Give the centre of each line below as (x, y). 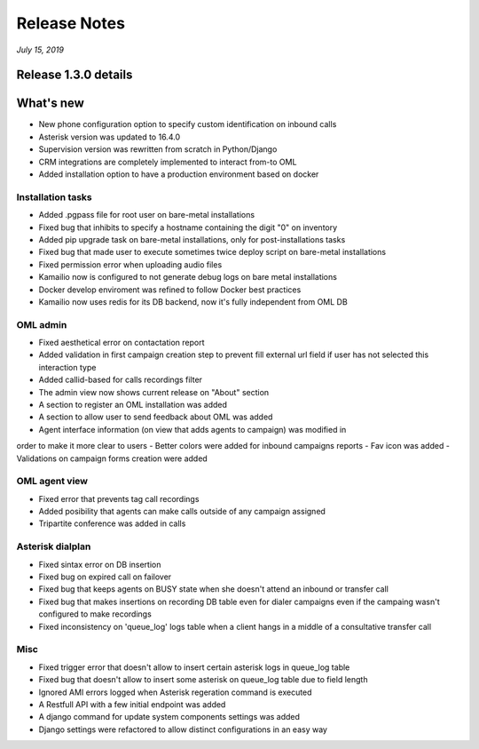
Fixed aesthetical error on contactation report (122, 343)
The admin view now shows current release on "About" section (154, 392)
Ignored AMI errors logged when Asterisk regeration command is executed (175, 692)
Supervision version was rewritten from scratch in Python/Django (158, 149)
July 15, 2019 (40, 50)
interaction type (67, 367)
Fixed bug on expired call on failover (105, 577)
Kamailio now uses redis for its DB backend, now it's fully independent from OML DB (193, 301)
